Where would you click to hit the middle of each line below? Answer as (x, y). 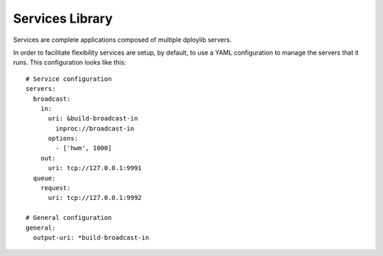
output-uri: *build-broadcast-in (91, 237)
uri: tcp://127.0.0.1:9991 (95, 168)
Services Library (63, 18)
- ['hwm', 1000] (84, 148)
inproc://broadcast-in (95, 128)
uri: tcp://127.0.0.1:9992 (95, 198)
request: (55, 188)
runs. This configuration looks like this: (70, 62)
